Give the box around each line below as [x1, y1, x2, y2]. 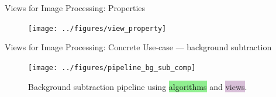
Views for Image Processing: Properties [5, 2, 146, 13]
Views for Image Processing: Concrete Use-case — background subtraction [5, 41, 272, 53]
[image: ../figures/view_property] [28, 24, 167, 33]
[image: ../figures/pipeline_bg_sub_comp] [28, 63, 196, 72]
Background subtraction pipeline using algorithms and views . [28, 80, 247, 92]
